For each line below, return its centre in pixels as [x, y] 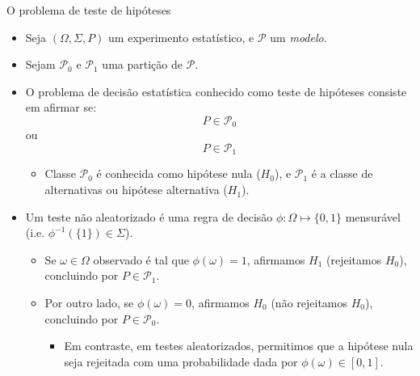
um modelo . [298, 37]
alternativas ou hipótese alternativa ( [136, 190]
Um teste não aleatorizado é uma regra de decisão [149, 216]
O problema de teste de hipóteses [89, 10]
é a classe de [342, 173]
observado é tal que [141, 259]
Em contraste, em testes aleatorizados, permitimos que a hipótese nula [239, 346]
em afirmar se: [61, 107]
